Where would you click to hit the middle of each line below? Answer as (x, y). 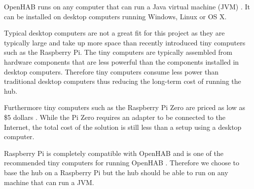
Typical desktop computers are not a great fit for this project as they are (114, 33)
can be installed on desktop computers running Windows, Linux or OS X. (115, 16)
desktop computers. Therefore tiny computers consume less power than (111, 71)
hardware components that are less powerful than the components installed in (122, 61)
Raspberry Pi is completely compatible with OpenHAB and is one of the (114, 153)
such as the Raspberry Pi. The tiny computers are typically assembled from (118, 52)
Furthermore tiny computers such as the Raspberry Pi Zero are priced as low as (125, 107)
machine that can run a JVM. (49, 182)
